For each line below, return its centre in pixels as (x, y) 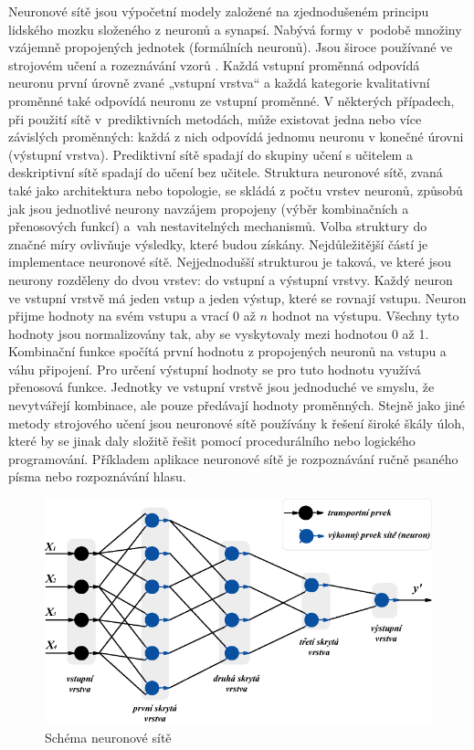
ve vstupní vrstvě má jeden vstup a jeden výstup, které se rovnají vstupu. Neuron (237, 297)
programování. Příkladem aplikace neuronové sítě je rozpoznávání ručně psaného (233, 458)
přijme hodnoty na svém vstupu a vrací (119, 316)
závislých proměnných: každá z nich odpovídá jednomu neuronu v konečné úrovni (236, 137)
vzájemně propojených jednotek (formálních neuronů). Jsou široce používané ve (231, 47)
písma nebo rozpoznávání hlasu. (97, 476)
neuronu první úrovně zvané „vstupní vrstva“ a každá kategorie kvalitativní (219, 83)
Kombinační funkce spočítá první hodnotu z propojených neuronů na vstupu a (227, 351)
